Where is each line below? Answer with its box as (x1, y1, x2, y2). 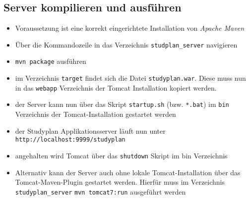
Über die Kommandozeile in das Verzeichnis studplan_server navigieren (15, 39, 238, 50)
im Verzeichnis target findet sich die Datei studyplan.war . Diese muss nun (15, 73, 246, 83)
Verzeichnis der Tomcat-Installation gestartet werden (15, 109, 176, 119)
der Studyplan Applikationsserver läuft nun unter (15, 125, 166, 136)
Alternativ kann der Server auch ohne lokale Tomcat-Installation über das (15, 167, 241, 177)
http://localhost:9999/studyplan (15, 136, 125, 144)
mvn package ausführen (15, 56, 86, 66)
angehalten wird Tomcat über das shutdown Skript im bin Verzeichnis (15, 150, 228, 160)
